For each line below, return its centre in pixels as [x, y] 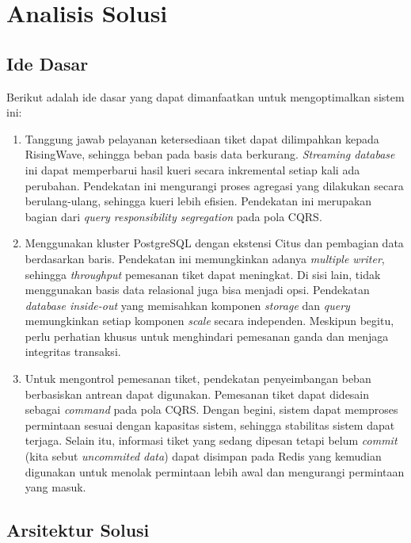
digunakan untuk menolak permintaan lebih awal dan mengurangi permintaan [215, 471]
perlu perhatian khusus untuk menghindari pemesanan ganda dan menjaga [207, 336]
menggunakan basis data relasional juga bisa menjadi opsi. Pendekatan [197, 290]
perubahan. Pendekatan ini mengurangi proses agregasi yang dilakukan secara [214, 185]
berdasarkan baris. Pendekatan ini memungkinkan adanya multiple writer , [205, 258]
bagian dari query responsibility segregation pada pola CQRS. [173, 216]
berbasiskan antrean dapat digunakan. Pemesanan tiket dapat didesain [197, 394]
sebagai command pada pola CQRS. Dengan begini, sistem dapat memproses [211, 409]
